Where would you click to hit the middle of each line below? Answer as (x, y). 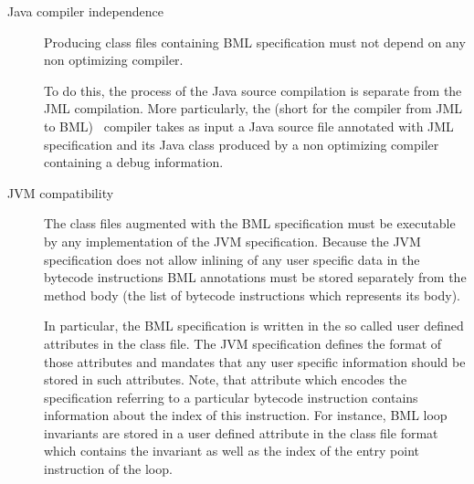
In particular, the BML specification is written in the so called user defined (254, 326)
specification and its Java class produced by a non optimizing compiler (242, 144)
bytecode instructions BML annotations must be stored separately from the (255, 277)
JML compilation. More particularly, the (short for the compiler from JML (253, 108)
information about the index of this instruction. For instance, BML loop (246, 415)
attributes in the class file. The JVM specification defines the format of (243, 343)
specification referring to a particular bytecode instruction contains (231, 397)
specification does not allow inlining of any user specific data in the (232, 259)
